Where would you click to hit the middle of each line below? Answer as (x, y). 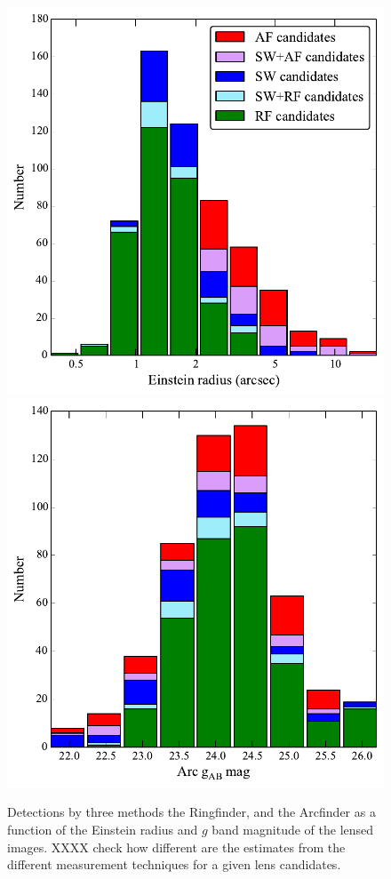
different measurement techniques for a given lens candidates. (174, 864)
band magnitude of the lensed (293, 829)
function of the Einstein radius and (103, 829)
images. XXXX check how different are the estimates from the (176, 847)
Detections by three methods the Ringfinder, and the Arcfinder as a (192, 812)
